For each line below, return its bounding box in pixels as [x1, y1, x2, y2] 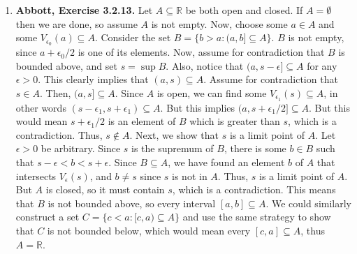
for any [307, 58, 337, 73]
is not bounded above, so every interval [48, 195, 216, 210]
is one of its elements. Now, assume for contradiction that [78, 45, 325, 59]
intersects [15, 168, 57, 183]
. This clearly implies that [38, 72, 149, 87]
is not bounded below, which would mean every [47, 223, 251, 238]
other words [15, 100, 66, 114]
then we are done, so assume [15, 16, 138, 31]
